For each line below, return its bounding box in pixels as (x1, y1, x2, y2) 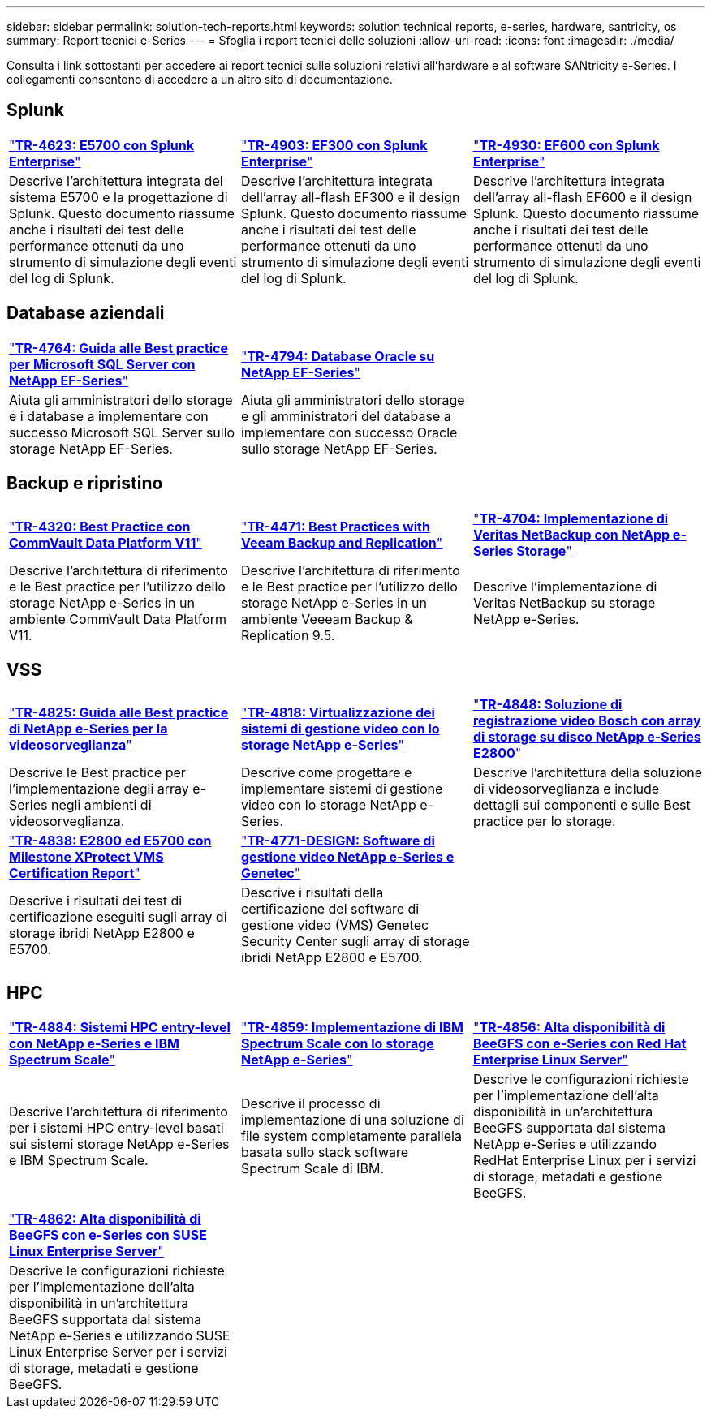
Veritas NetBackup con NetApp (472, 526, 670, 543)
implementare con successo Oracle (240, 424, 458, 441)
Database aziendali (6, 303, 165, 324)
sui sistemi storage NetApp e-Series (9, 1136, 230, 1153)
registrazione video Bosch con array (472, 712, 701, 729)
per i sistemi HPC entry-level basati (9, 1120, 224, 1137)
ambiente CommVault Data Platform (9, 610, 226, 627)
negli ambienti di (50, 797, 152, 814)
